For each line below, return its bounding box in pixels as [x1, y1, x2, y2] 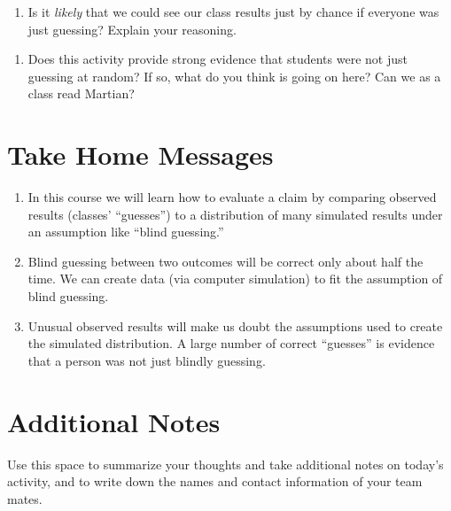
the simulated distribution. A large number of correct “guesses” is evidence [27, 334, 435, 352]
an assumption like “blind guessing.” [27, 222, 224, 241]
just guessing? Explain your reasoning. [27, 19, 237, 38]
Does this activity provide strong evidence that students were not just [27, 50, 408, 68]
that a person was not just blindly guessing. [27, 351, 266, 369]
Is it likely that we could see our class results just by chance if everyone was [27, 3, 439, 20]
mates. [7, 489, 43, 507]
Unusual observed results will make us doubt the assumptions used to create [27, 316, 443, 335]
